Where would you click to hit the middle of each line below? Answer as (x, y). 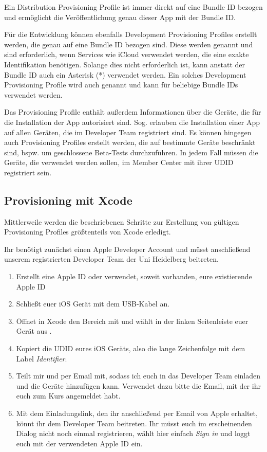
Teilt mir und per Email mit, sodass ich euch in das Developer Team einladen (138, 376)
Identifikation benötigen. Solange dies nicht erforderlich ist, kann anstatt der (125, 64)
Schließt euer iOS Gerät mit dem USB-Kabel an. (93, 304)
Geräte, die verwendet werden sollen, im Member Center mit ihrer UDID (119, 162)
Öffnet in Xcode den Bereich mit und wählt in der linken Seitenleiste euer (132, 321)
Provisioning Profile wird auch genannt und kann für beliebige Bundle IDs (121, 85)
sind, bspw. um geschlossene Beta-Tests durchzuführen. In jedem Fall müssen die (131, 152)
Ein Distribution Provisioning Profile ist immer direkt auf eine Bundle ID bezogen (133, 7)
